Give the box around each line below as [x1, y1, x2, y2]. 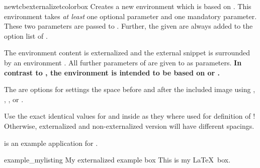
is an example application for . [4, 137, 98, 148]
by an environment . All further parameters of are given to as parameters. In [4, 57, 242, 67]
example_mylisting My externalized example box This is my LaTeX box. [4, 154, 231, 165]
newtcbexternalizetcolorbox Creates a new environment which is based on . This [4, 1, 251, 11]
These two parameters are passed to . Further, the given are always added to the [4, 21, 253, 31]
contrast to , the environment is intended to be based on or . [4, 67, 220, 77]
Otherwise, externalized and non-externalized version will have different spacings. [4, 120, 254, 131]
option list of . [4, 30, 48, 41]
